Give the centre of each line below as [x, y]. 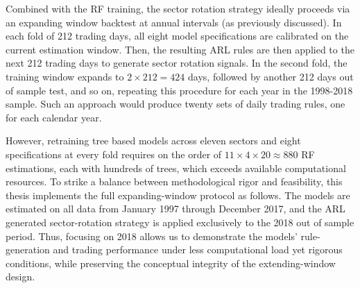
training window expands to [65, 76]
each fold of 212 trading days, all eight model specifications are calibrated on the [177, 36]
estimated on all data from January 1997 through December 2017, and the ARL [175, 209]
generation [28, 249]
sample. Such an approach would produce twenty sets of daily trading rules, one [175, 104]
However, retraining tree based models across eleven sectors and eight [153, 141]
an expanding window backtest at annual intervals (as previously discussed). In [174, 22]
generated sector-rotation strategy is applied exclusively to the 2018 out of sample [180, 222]
